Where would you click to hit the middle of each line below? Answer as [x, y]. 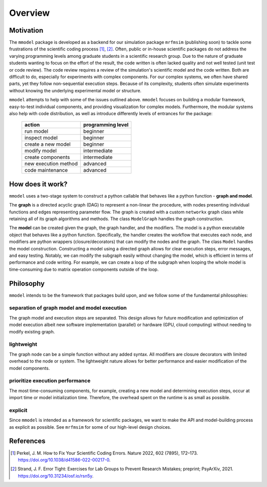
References [27, 441]
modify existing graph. [32, 331]
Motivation [26, 30]
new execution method [51, 164]
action [32, 125]
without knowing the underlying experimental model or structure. [75, 90]
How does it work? [38, 184]
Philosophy [27, 283]
